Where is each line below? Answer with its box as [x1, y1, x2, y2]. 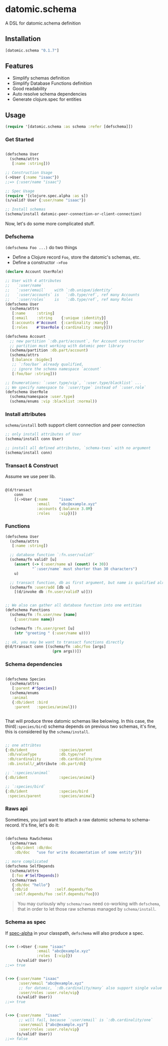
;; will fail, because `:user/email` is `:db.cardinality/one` [18, 1017, 153, 1022]
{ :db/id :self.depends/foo [11, 887, 93, 892]
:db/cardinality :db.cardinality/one [7, 757, 101, 762]
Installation [5, 35, 41, 43]
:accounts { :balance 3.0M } [36, 506, 93, 511]
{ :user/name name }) [14, 616, 55, 622]
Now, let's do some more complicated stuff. [5, 221, 95, 227]
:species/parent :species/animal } [7, 793, 95, 798]
